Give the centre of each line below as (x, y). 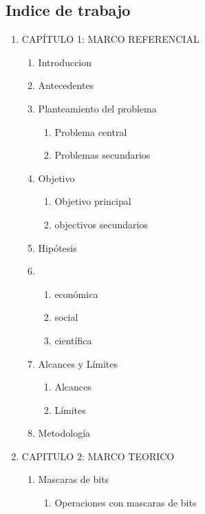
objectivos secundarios (101, 224)
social (66, 317)
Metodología (64, 433)
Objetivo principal (93, 201)
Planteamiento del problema (97, 108)
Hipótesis (57, 247)
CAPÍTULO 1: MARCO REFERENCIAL (110, 39)
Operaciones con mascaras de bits (126, 503)
